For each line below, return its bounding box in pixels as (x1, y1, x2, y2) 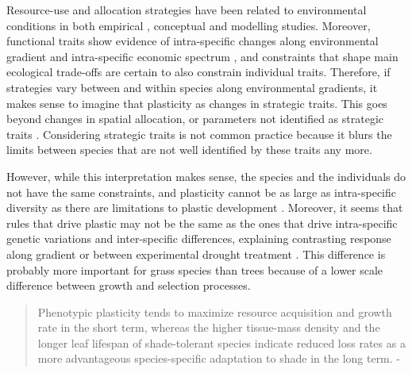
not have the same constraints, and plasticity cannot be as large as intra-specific (6, 183, 397, 200)
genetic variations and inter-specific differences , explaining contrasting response (6, 230, 391, 247)
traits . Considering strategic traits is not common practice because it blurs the (6, 125, 392, 142)
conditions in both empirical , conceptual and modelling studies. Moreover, (6, 17, 371, 33)
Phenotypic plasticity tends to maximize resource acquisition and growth (37, 303, 392, 320)
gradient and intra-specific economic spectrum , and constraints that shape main (6, 48, 399, 64)
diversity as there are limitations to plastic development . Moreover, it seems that (6, 199, 403, 216)
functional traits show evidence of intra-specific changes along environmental (6, 33, 379, 49)
